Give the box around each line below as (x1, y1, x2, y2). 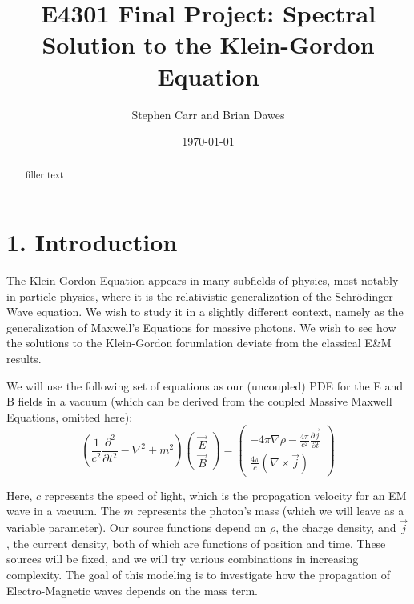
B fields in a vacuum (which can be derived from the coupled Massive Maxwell (6, 393, 392, 410)
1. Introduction (6, 226, 178, 258)
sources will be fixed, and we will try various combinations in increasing (6, 550, 359, 567)
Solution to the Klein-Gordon (42, 28, 375, 61)
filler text (25, 168, 64, 182)
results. (6, 350, 42, 367)
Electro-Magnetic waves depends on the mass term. (6, 582, 258, 598)
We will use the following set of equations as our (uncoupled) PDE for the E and (6, 377, 404, 394)
